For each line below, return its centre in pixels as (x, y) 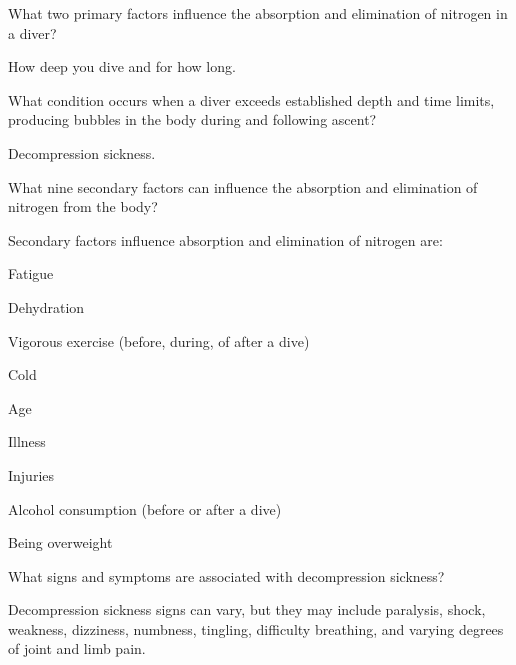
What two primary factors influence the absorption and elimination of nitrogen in (258, 13)
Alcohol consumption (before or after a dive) (145, 508)
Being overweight (60, 542)
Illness (27, 441)
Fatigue (31, 273)
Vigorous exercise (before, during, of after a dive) (159, 340)
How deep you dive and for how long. (122, 66)
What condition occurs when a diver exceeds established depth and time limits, (251, 99)
